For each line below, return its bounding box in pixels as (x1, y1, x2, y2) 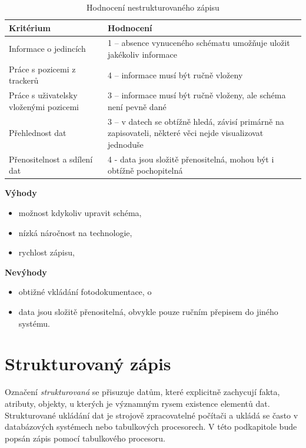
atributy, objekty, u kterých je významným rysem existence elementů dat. (5, 397, 270, 409)
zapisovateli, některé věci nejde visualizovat (108, 127, 264, 139)
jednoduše (108, 138, 144, 150)
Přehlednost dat (9, 127, 66, 139)
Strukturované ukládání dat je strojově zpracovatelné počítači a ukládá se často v (5, 409, 298, 421)
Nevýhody (5, 266, 47, 278)
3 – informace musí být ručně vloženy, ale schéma (108, 89, 286, 101)
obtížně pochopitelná (108, 164, 183, 177)
